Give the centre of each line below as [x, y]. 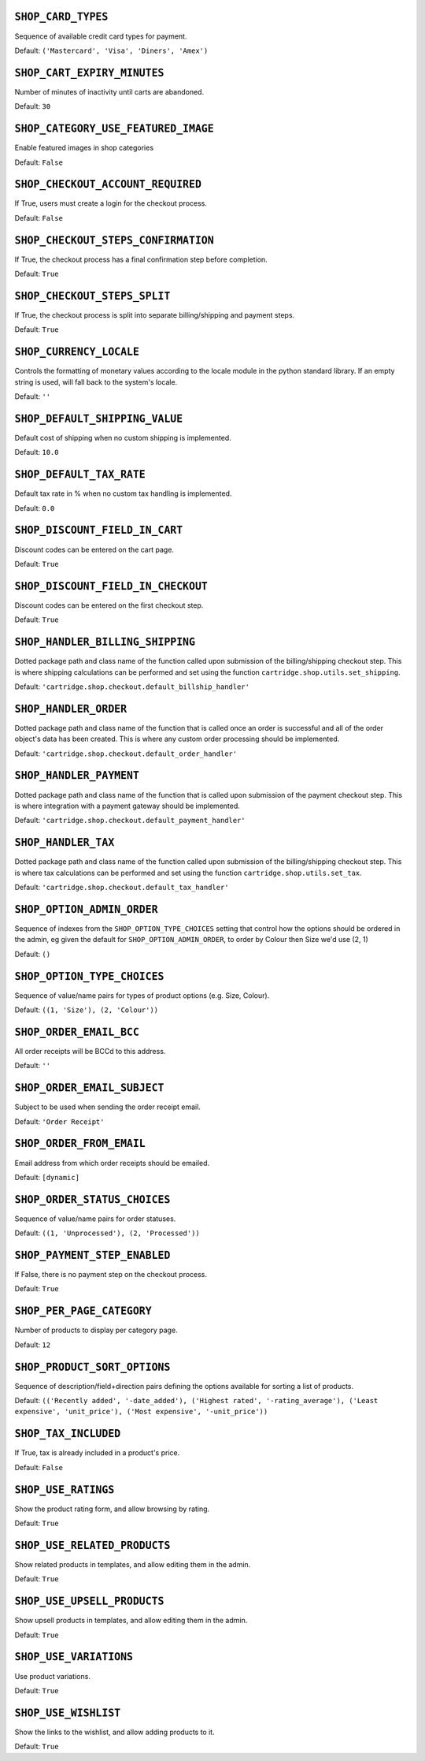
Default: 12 [33, 1345]
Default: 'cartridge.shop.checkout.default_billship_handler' [132, 687]
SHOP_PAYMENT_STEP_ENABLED [92, 1255]
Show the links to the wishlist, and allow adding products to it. [115, 1732]
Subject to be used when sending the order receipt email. [107, 1107]
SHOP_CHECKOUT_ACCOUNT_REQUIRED [108, 184]
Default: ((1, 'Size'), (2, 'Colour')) [87, 1010]
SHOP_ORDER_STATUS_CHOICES [92, 1199]
